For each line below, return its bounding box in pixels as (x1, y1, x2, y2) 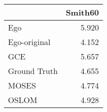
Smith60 (65, 6, 99, 18)
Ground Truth (8, 65, 58, 76)
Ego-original (8, 36, 50, 47)
